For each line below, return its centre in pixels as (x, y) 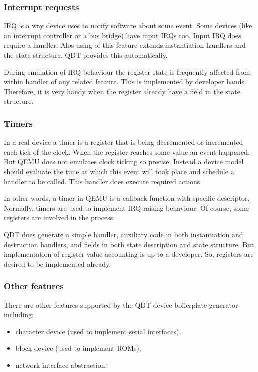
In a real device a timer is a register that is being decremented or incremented (124, 142)
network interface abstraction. (61, 365)
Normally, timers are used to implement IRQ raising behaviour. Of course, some (127, 208)
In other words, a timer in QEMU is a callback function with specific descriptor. (127, 198)
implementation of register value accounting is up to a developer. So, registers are (129, 254)
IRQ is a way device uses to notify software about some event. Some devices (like (128, 25)
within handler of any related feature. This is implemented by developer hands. (125, 81)
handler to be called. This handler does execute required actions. (103, 181)
